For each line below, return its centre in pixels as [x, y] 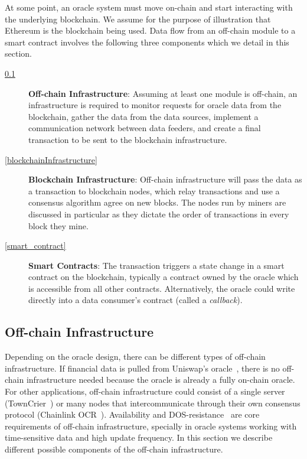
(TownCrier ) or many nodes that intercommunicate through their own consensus [153, 403]
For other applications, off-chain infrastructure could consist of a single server [145, 391]
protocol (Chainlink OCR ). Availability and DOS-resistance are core [132, 414]
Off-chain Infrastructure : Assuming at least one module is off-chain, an [163, 93]
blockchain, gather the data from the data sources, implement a [143, 116]
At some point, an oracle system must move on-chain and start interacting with [149, 7]
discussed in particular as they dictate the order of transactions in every [159, 214]
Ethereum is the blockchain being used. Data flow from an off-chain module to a [150, 30]
